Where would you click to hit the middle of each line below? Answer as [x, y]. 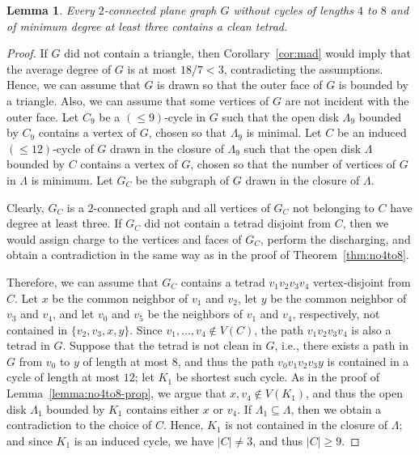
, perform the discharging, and [335, 238]
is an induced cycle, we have [144, 440]
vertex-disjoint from [362, 281]
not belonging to [334, 207]
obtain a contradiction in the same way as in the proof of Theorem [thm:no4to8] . [208, 255]
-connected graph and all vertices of [182, 207]
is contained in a [368, 361]
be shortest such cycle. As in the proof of [277, 377]
